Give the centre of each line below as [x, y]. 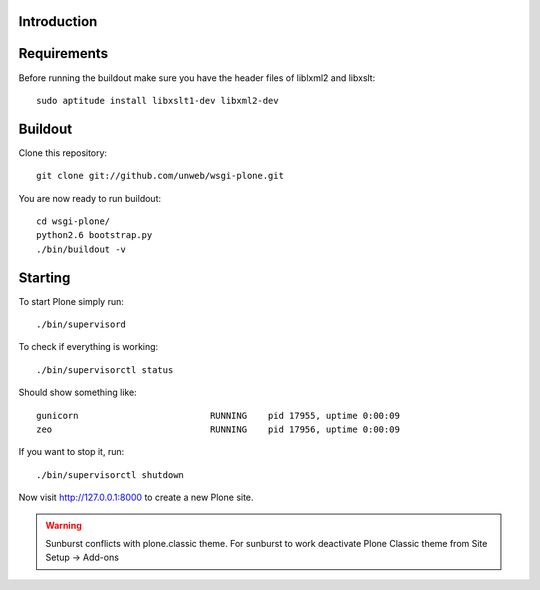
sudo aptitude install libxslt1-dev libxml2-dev [157, 100]
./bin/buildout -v [81, 249]
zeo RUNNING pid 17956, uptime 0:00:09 [218, 429]
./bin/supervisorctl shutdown [110, 474]
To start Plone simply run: [71, 301]
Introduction [58, 21]
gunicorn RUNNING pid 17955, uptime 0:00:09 [218, 415]
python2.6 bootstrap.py [94, 235]
